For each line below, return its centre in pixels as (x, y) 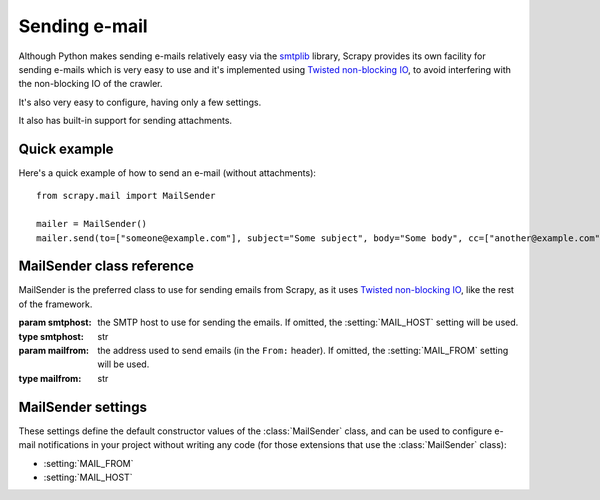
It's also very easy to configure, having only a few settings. (140, 102)
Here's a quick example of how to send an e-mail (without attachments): (167, 173)
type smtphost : (51, 336)
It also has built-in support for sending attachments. (125, 121)
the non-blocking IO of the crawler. (91, 84)
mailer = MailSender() (92, 224)
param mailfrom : (54, 351)
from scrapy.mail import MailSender (126, 196)
